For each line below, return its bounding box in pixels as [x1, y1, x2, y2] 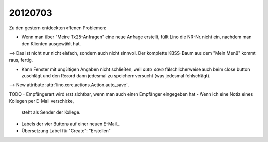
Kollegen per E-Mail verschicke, [9, 98, 74, 104]
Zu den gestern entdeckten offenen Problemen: [9, 25, 107, 31]
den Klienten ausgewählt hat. [21, 41, 81, 47]
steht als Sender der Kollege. [21, 109, 81, 115]
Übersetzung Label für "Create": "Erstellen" [21, 128, 111, 134]
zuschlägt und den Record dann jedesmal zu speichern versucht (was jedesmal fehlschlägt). [21, 72, 211, 79]
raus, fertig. [9, 57, 33, 63]
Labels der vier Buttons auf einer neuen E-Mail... [21, 121, 121, 127]
